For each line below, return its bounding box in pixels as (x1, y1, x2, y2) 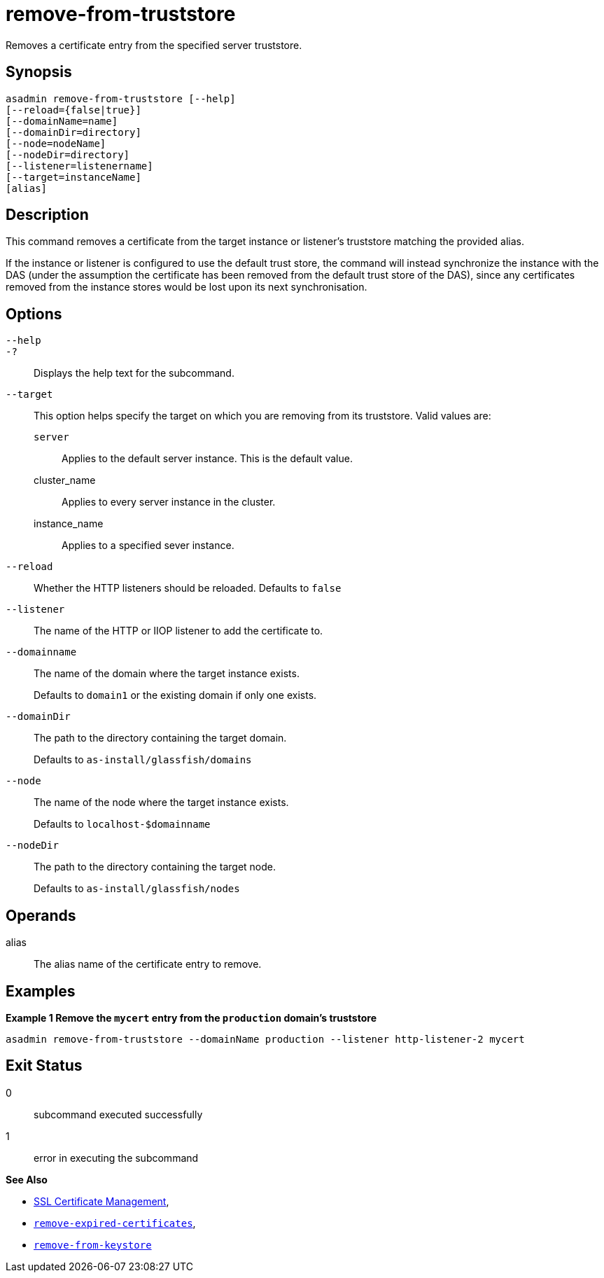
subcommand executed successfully (34, 1108, 203, 1120)
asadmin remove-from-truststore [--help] (6, 92, 236, 104)
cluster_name (34, 474, 96, 487)
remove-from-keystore (34, 1239, 152, 1251)
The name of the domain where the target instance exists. (34, 667, 300, 680)
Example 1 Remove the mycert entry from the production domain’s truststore (6, 1011, 377, 1024)
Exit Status (6, 1057, 83, 1075)
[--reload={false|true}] (6, 104, 141, 116)
